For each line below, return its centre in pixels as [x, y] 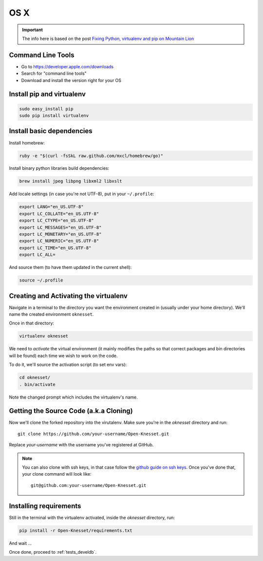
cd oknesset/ [35, 378]
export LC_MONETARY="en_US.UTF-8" [60, 234]
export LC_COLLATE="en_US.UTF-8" [59, 214]
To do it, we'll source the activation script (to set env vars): [68, 365]
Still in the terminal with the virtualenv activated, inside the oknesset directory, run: [92, 518]
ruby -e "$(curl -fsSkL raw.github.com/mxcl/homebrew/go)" [91, 156]
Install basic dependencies [51, 131]
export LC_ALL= [37, 255]
